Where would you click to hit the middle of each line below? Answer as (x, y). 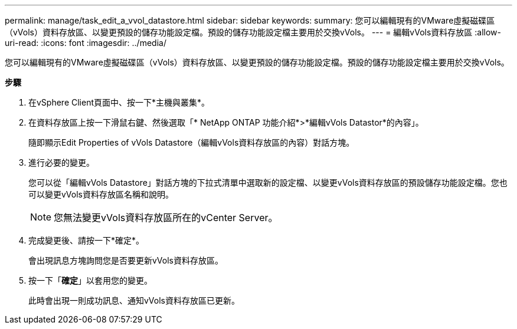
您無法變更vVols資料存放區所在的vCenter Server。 (166, 218)
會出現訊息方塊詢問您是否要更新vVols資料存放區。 (126, 260)
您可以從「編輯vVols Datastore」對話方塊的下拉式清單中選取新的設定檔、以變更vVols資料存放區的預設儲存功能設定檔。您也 (268, 182)
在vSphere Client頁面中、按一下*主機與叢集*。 (119, 102)
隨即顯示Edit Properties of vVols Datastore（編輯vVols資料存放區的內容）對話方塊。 (192, 142)
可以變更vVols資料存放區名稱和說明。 (101, 194)
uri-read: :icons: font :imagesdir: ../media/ (86, 43)
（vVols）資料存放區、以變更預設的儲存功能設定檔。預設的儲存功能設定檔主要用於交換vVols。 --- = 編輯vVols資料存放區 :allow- (253, 32)
